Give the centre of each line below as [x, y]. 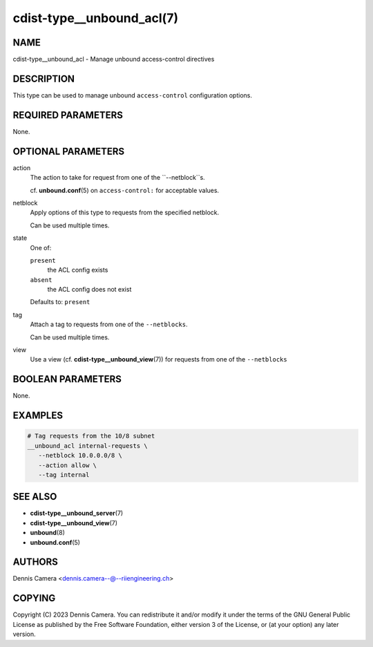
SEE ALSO [35, 497]
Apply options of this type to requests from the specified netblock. [125, 213]
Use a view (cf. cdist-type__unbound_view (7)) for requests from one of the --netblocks [159, 359]
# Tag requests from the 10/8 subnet [91, 436]
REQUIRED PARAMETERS [68, 115]
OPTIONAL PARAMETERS [69, 151]
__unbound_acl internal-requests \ [87, 446]
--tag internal [64, 475]
